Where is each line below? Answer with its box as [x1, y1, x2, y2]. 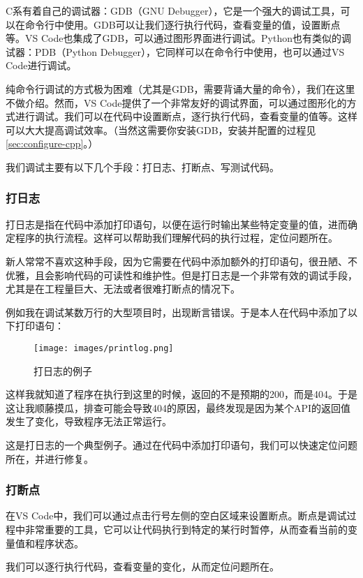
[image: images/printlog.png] [34, 343, 174, 353]
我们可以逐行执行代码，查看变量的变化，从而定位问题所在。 [6, 559, 279, 574]
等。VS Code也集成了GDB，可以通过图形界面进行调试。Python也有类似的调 [6, 31, 351, 45]
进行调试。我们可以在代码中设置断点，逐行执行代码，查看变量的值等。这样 [15, 109, 357, 124]
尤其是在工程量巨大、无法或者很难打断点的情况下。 [6, 281, 240, 296]
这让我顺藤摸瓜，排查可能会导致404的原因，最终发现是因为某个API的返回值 [6, 400, 351, 415]
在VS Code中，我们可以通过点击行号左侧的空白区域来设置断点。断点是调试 [6, 508, 347, 523]
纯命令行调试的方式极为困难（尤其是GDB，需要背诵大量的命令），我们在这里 [6, 81, 355, 96]
